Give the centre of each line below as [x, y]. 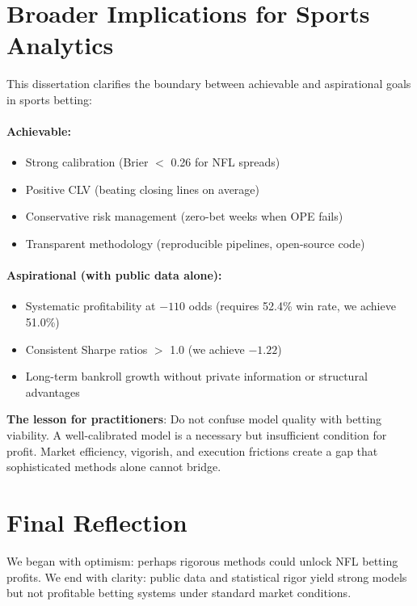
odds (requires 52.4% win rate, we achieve [292, 306]
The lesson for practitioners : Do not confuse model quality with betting [194, 419]
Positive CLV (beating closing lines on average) [142, 189]
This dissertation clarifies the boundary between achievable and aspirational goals [209, 84]
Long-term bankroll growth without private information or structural [196, 376]
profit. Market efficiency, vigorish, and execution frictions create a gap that [192, 450]
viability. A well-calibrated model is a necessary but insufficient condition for [197, 435]
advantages [53, 391]
